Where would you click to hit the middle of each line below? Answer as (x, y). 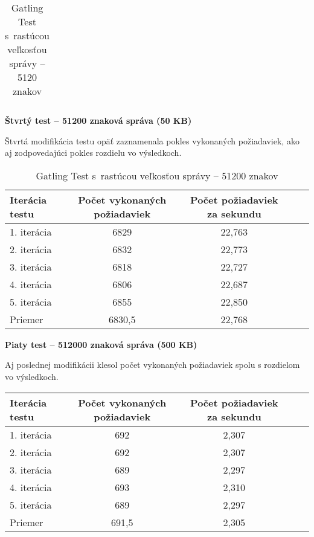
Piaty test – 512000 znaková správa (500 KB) (101, 344)
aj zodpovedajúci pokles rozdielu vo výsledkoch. (93, 153)
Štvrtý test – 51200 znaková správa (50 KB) (98, 120)
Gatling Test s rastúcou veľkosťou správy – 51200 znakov (157, 175)
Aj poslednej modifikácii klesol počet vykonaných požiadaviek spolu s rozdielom (152, 365)
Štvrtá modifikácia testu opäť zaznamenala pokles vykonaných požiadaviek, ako (152, 140)
